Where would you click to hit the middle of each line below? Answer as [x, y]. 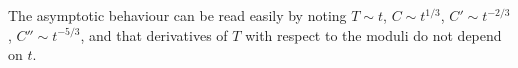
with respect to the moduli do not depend [373, 34]
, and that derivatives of [154, 34]
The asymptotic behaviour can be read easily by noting [177, 15]
